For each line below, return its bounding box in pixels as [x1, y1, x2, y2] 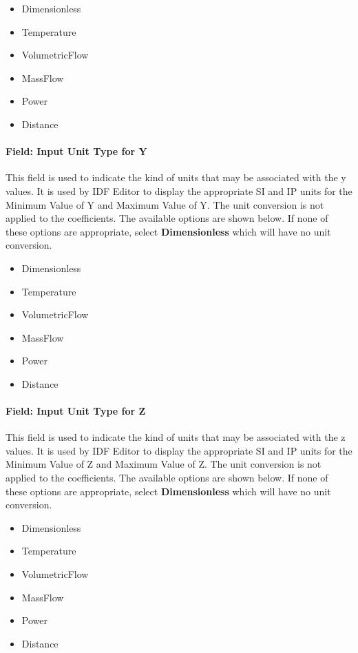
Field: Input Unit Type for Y [6, 144, 147, 158]
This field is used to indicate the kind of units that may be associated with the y [6, 170, 346, 185]
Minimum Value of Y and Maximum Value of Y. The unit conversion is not [6, 197, 324, 211]
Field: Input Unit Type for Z [6, 404, 146, 418]
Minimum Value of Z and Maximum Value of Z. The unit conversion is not [6, 457, 322, 471]
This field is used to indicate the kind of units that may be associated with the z [6, 430, 346, 444]
